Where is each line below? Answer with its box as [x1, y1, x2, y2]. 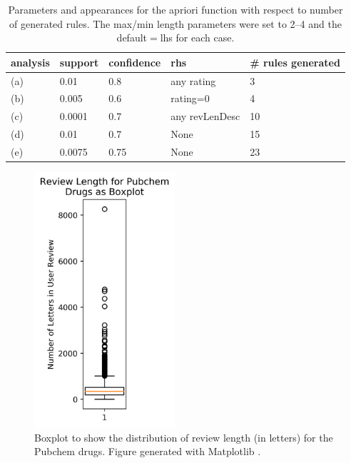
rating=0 [171, 91, 210, 106]
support [59, 54, 99, 69]
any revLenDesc [171, 109, 240, 124]
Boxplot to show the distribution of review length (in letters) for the [34, 429, 333, 444]
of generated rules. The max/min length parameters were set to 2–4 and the [9, 16, 342, 31]
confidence [108, 54, 161, 69]
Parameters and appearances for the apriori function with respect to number [8, 2, 343, 16]
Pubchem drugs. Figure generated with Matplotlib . [34, 444, 261, 459]
